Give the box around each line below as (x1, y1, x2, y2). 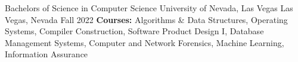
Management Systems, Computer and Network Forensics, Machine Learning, (5, 36, 284, 48)
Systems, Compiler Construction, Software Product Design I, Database (5, 25, 264, 37)
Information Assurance (5, 48, 88, 60)
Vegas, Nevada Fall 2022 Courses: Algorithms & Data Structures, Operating (5, 13, 288, 25)
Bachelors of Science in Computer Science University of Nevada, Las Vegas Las (5, 2, 293, 14)
